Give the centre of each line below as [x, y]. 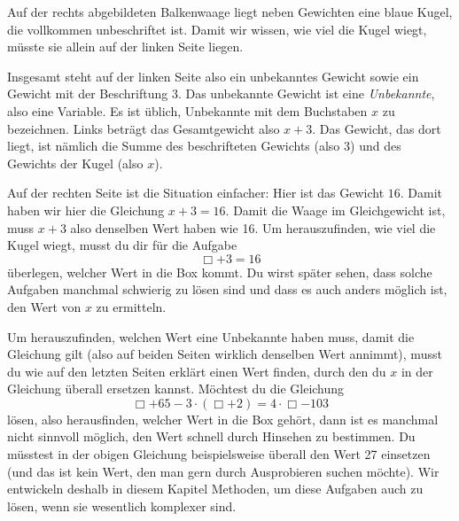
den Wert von [44, 306]
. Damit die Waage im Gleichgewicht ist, [335, 210]
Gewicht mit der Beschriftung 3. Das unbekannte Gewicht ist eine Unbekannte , [221, 93]
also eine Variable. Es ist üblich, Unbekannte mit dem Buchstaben [187, 110]
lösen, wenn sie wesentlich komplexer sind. [122, 505]
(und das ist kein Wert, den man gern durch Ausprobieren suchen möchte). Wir [223, 471]
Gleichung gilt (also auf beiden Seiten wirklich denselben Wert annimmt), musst [225, 354]
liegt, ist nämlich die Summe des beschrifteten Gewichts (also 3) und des [204, 146]
